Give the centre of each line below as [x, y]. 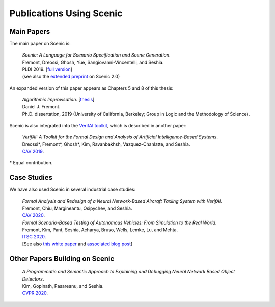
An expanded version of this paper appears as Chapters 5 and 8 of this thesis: [91, 88]
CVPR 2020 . [35, 293]
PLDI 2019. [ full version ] [47, 69]
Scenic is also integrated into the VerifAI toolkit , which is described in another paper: [98, 125]
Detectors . [33, 279]
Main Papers [30, 31]
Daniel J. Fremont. [41, 106]
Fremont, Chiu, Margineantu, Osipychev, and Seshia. [77, 208]
